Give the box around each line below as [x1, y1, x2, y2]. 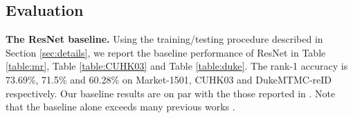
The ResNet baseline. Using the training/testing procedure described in [6, 32, 323, 46]
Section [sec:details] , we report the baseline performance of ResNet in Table [6, 45, 326, 59]
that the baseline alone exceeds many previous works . [6, 99, 235, 114]
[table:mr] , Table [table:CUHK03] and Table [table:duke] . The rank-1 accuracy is [6, 59, 348, 73]
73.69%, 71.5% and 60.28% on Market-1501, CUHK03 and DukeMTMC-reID [6, 72, 332, 86]
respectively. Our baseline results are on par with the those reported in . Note [6, 86, 336, 100]
